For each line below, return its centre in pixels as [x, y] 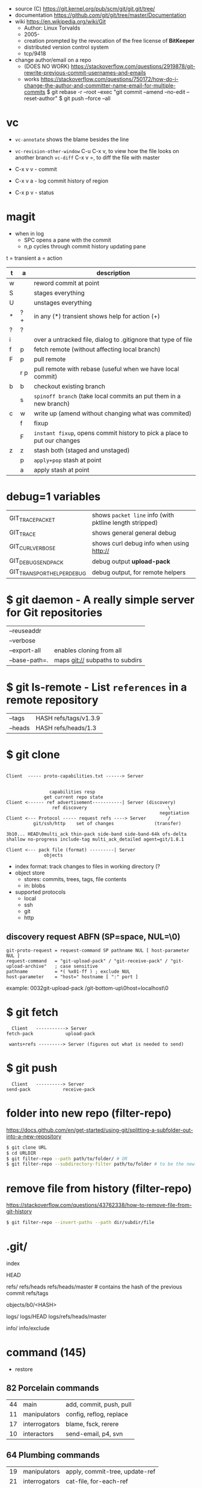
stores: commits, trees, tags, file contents [75, 879]
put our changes [57, 441]
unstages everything [63, 303]
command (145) [46, 1353]
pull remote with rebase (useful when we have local [106, 369]
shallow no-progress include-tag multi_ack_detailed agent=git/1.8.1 [95, 840]
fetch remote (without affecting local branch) [97, 349]
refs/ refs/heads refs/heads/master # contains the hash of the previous [94, 1287]
